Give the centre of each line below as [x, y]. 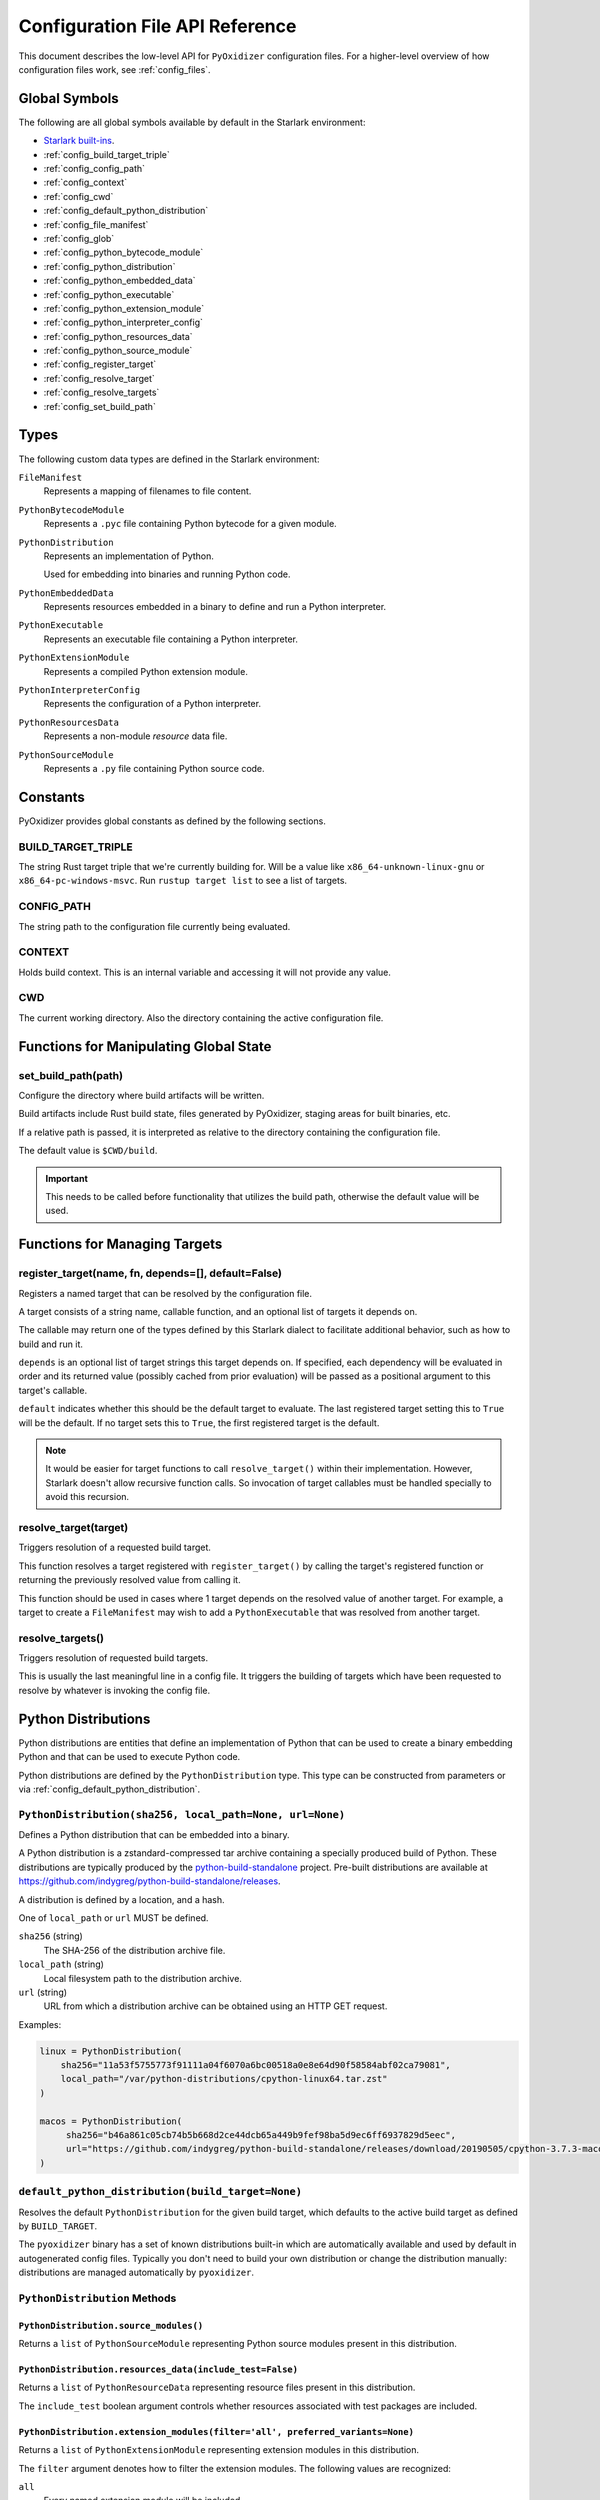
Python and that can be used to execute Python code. [129, 1757]
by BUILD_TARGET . [58, 2226]
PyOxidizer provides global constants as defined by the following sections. [172, 821]
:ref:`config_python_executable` [109, 294]
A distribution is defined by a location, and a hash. [121, 1899]
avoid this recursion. [87, 1497]
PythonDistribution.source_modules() [111, 2325]
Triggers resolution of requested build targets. [113, 1658]
